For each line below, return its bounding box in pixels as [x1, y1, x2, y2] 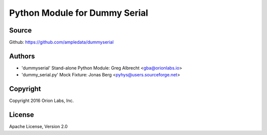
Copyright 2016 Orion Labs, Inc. [9, 98, 74, 103]
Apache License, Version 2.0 [9, 124, 68, 130]
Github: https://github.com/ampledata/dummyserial [9, 39, 114, 45]
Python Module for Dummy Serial [9, 7, 148, 18]
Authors [9, 52, 35, 60]
